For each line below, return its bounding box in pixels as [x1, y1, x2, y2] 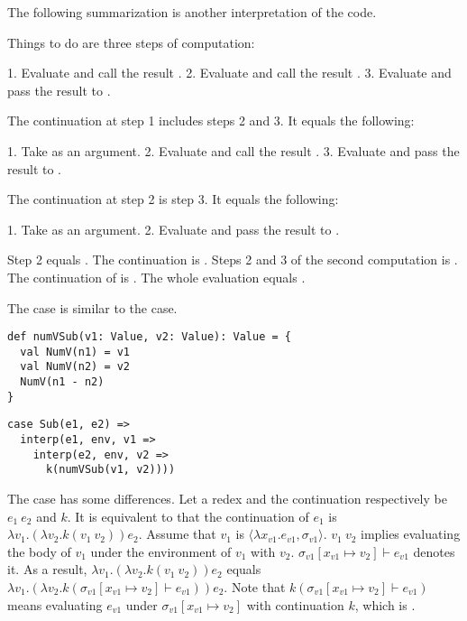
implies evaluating [361, 524, 461, 543]
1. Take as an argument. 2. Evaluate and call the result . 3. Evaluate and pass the [7, 141, 460, 160]
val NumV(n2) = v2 [20, 360, 131, 374]
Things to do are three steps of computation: [7, 32, 255, 51]
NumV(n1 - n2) [20, 375, 105, 389]
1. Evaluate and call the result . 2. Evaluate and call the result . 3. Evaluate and [7, 63, 452, 82]
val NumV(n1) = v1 [20, 345, 131, 358]
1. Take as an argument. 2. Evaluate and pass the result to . [7, 219, 340, 238]
